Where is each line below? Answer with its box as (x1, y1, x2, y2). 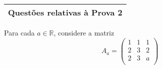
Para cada (4, 27, 35, 37)
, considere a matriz (53, 27, 114, 37)
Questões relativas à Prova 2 (8, 6, 122, 18)
